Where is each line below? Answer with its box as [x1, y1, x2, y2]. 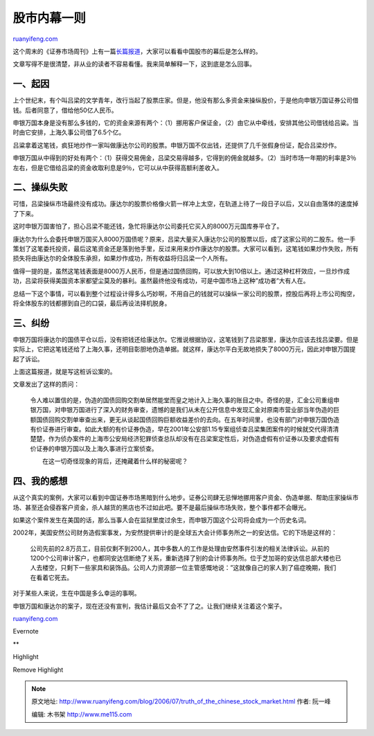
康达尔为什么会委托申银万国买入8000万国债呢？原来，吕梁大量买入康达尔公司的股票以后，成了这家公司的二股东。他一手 [12, 235, 356, 243]
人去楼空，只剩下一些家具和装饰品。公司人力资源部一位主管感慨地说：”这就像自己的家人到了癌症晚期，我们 [30, 564, 337, 572]
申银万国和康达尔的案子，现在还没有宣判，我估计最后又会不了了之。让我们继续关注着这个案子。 [12, 602, 286, 610]
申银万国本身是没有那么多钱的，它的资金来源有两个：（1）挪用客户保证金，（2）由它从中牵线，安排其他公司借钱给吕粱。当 [12, 118, 359, 127]
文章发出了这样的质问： [12, 380, 80, 388]
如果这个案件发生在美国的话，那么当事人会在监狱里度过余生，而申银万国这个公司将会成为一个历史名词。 [12, 516, 310, 524]
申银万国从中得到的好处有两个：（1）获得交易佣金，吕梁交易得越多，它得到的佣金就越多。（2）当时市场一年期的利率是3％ [12, 154, 357, 162]
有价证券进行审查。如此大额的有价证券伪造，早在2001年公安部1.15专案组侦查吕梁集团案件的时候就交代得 [30, 425, 327, 433]
